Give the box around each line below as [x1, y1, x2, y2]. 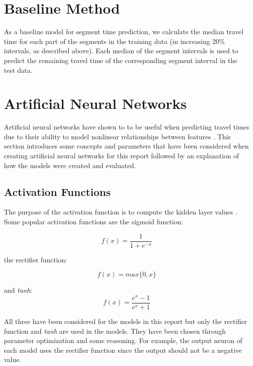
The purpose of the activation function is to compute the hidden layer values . [4, 207, 237, 217]
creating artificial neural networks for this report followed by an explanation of [4, 151, 239, 160]
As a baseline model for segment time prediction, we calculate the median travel [4, 26, 244, 37]
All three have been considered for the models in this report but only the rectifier [4, 316, 247, 326]
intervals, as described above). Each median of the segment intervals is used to [4, 45, 238, 56]
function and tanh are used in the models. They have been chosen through [4, 325, 226, 336]
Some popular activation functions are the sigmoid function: [4, 216, 183, 226]
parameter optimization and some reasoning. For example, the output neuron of [4, 335, 243, 345]
